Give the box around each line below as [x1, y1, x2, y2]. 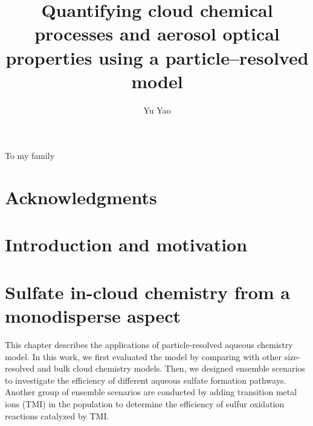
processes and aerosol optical [34, 21, 280, 46]
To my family [5, 149, 55, 162]
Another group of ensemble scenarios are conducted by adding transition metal [5, 386, 297, 398]
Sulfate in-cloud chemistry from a [5, 279, 291, 304]
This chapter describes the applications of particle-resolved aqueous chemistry [5, 338, 293, 350]
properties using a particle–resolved [5, 45, 309, 69]
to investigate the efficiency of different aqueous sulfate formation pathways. [5, 373, 286, 386]
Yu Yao [143, 103, 171, 116]
